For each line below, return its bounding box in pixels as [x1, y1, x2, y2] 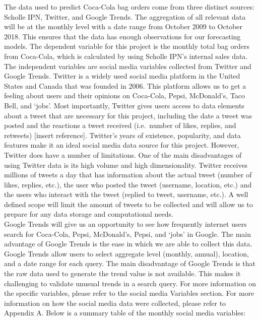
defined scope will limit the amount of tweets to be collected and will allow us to [4, 199, 253, 209]
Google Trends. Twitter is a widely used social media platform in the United [4, 71, 240, 81]
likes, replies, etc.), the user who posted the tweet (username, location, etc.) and [4, 179, 252, 189]
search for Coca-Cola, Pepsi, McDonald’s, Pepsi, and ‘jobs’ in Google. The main [4, 228, 251, 239]
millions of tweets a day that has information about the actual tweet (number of [4, 169, 252, 180]
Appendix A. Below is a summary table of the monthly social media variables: [4, 307, 245, 318]
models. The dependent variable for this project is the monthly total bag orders [4, 41, 250, 51]
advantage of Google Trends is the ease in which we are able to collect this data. [4, 238, 252, 249]
